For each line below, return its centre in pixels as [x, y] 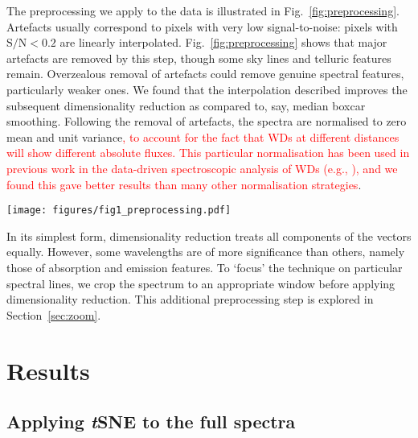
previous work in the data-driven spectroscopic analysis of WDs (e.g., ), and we [202, 168]
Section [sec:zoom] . [54, 314]
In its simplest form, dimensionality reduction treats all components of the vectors [209, 236]
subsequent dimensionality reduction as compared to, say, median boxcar [186, 105]
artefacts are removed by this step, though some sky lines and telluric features [199, 58]
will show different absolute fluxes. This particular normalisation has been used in [208, 153]
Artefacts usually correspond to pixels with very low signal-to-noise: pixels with [202, 26]
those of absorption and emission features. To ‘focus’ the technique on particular [205, 267]
